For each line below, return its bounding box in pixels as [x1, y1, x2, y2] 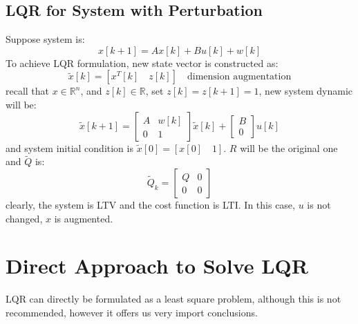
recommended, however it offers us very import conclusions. [6, 305, 258, 319]
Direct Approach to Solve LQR [6, 251, 308, 280]
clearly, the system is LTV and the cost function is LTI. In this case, [6, 197, 295, 211]
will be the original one [240, 140, 338, 155]
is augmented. [54, 211, 113, 225]
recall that [6, 84, 50, 98]
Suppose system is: [6, 32, 85, 46]
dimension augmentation [187, 72, 292, 82]
